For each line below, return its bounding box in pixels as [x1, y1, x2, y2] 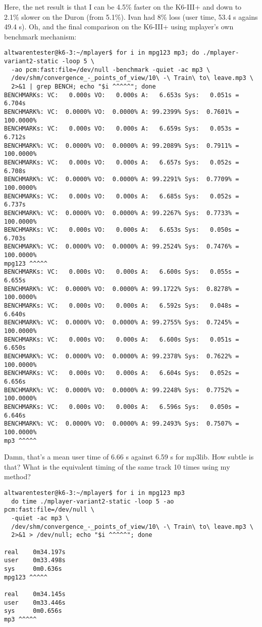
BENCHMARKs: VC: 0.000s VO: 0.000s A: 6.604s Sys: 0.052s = [4, 369, 239, 377]
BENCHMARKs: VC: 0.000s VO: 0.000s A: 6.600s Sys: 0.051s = [4, 336, 239, 343]
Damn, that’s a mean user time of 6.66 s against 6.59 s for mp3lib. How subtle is [4, 451, 254, 462]
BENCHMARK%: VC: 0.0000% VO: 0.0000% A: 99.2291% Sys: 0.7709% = [4, 176, 239, 183]
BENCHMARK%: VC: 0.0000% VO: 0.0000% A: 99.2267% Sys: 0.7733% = [4, 209, 239, 217]
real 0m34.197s [4, 548, 66, 556]
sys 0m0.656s [4, 607, 62, 615]
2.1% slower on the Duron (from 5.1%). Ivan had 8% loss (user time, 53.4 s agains [4, 11, 258, 22]
